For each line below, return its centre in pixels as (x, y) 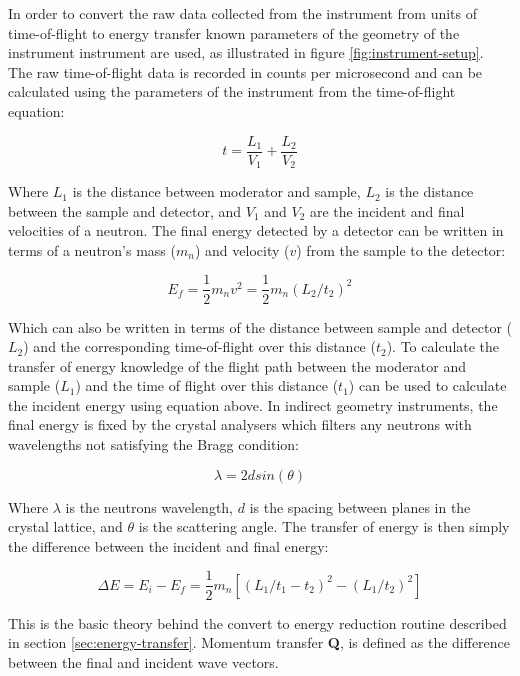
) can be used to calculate (427, 385)
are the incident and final (387, 210)
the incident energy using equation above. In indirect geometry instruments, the (253, 404)
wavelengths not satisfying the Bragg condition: (153, 444)
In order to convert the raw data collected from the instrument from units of (243, 13)
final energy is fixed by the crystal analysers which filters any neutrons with (240, 424)
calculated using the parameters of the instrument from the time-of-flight (232, 91)
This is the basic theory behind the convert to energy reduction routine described (257, 622)
